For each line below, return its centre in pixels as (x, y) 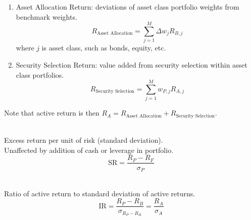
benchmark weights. (46, 16)
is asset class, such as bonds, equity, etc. (104, 48)
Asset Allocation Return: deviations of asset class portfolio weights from (128, 7)
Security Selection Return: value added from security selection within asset (132, 64)
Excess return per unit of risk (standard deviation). (84, 140)
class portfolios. (40, 74)
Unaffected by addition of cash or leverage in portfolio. (89, 150)
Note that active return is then (52, 113)
